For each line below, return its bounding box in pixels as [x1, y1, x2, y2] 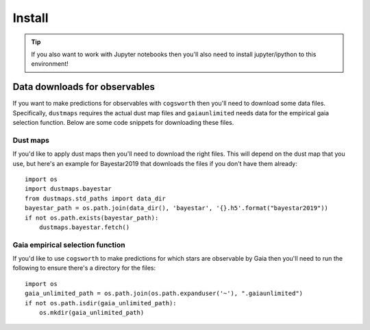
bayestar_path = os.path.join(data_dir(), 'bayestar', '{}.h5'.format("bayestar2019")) [25, 204, 329, 212]
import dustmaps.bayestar [25, 185, 112, 193]
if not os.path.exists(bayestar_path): [25, 213, 159, 222]
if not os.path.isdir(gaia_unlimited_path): [25, 299, 177, 307]
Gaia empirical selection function [12, 240, 126, 250]
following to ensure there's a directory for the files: [12, 264, 156, 272]
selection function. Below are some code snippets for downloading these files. [12, 119, 234, 127]
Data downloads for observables [12, 81, 156, 93]
